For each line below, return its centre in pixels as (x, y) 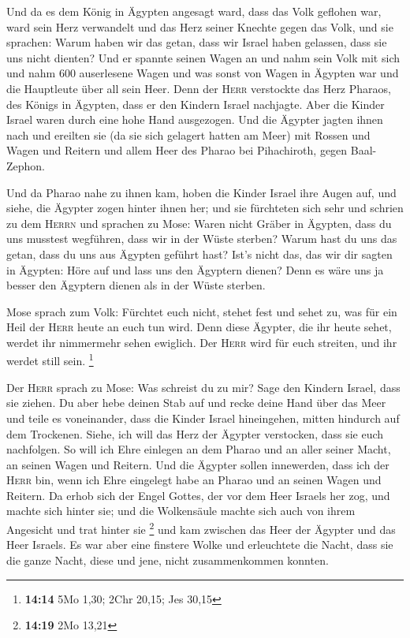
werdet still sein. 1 (50, 360)
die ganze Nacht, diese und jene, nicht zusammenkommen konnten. (168, 560)
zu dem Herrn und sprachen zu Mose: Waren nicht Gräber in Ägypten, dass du (199, 223)
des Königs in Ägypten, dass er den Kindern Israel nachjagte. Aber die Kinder (196, 104)
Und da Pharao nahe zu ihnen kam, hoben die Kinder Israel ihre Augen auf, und (201, 192)
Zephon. (26, 165)
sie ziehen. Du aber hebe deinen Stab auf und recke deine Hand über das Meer (196, 403)
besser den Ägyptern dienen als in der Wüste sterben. (136, 285)
